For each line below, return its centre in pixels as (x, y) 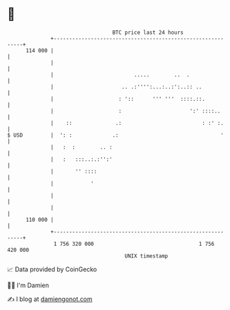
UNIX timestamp (146, 256)
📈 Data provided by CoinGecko (52, 269)
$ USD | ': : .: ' (116, 135)
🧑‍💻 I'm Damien (28, 285)
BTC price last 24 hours (148, 32)
